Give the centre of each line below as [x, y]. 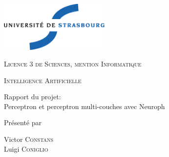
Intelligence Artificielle [43, 80]
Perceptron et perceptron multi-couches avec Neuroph [84, 106]
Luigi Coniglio [26, 148]
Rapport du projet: [32, 97]
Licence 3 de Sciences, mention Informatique [73, 64]
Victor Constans [29, 139]
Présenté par [23, 123]
